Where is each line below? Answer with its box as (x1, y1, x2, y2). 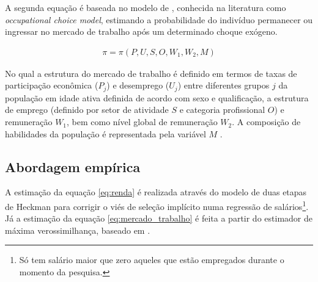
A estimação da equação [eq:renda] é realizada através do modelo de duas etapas (5, 186, 307, 198)
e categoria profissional (179, 103, 265, 116)
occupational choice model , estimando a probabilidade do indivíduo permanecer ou (5, 13, 313, 26)
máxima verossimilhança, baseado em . (5, 223, 150, 236)
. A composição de (232, 115, 301, 128)
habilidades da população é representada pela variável (5, 127, 206, 140)
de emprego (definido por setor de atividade (5, 103, 169, 116)
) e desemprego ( (106, 79, 169, 92)
